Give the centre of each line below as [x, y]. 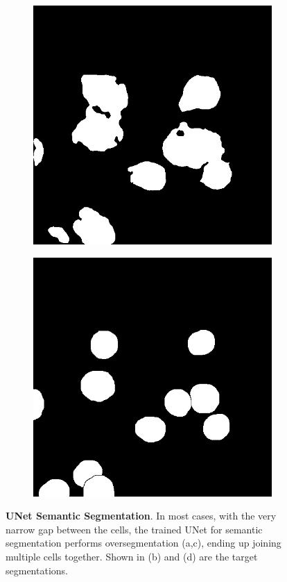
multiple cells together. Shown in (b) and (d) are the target [132, 556]
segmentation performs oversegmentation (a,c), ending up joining [143, 543]
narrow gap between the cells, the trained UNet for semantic [134, 529]
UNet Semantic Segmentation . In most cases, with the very [141, 516]
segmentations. [37, 570]
